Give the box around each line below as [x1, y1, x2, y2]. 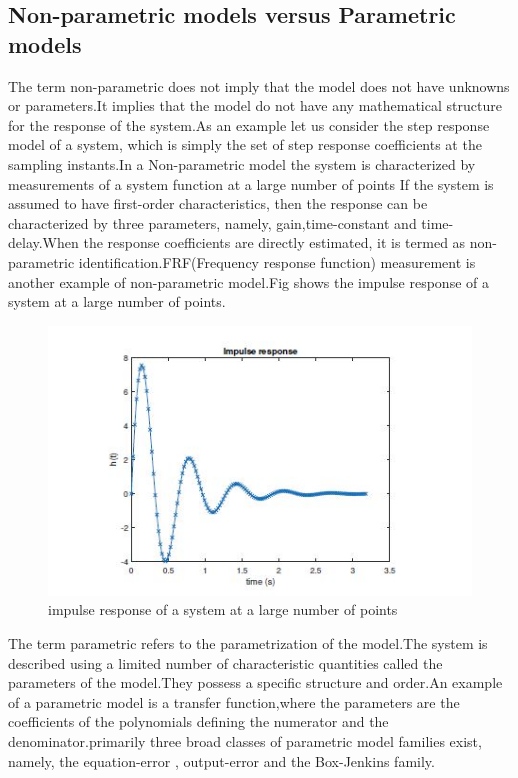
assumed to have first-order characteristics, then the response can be [8, 193, 428, 214]
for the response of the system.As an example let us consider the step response [8, 114, 490, 135]
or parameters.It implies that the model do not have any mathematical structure [8, 95, 502, 116]
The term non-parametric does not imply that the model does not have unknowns [8, 75, 510, 96]
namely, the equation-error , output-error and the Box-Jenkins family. [8, 750, 435, 771]
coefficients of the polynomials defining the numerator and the [8, 711, 389, 732]
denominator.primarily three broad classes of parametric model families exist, [8, 730, 482, 751]
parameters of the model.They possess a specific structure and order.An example [8, 672, 503, 693]
